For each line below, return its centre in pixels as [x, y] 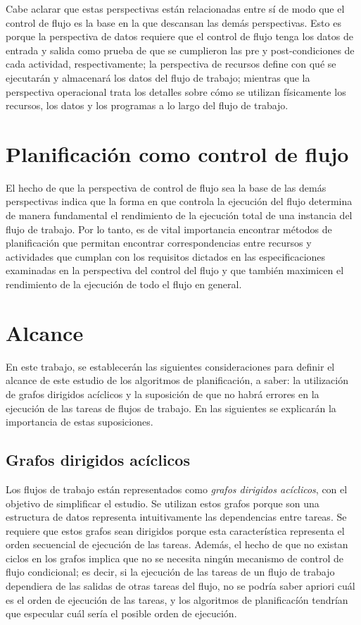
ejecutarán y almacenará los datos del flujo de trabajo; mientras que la [158, 77]
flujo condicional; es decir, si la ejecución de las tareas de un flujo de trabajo [170, 572]
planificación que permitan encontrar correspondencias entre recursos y [159, 243]
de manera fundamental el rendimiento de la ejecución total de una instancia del [179, 215]
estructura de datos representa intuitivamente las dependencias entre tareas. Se [176, 517]
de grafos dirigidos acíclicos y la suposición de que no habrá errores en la [163, 394]
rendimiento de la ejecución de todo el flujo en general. [124, 284]
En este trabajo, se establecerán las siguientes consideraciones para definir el [170, 366]
